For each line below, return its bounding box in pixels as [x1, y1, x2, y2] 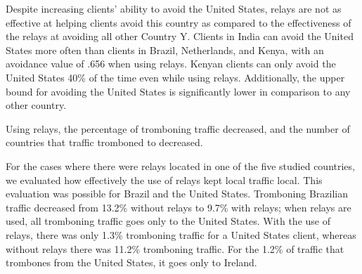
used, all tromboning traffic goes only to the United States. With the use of [6, 214, 330, 228]
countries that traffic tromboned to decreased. [6, 135, 203, 150]
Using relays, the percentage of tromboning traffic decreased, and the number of [6, 121, 350, 136]
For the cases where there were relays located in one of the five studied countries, [6, 158, 355, 173]
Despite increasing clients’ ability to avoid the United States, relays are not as [6, 1, 342, 15]
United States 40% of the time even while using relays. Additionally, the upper [6, 70, 345, 84]
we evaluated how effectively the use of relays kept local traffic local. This [6, 172, 323, 187]
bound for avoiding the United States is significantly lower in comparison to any [6, 84, 351, 98]
